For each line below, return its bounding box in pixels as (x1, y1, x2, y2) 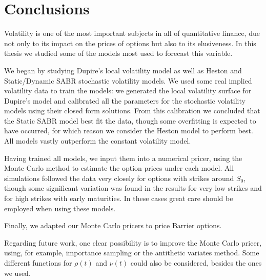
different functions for (4, 257, 72, 268)
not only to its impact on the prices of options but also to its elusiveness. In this (4, 37, 256, 48)
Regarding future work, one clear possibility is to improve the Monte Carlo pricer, (4, 237, 262, 248)
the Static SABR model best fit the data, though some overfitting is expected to (4, 115, 256, 126)
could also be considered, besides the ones (130, 257, 262, 268)
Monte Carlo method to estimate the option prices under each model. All (4, 163, 234, 173)
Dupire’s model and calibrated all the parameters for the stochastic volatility (4, 95, 245, 106)
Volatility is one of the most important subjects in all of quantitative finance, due (4, 28, 260, 38)
